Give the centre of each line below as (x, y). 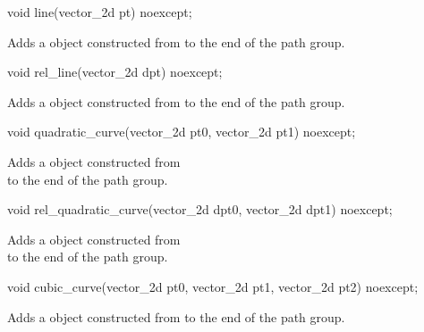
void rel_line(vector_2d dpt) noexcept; (115, 72)
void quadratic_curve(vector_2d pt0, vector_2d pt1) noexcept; (182, 132)
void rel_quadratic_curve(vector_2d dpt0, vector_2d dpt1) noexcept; (200, 209)
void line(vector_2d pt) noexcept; (100, 12)
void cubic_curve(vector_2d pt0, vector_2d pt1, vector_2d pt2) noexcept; (213, 286)
